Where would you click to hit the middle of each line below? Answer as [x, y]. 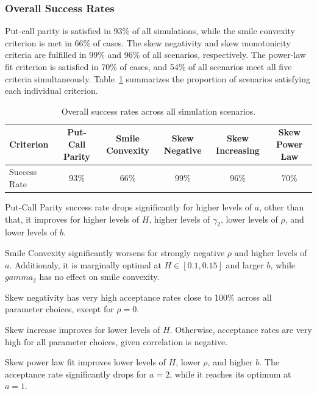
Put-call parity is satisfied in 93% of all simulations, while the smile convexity [150, 31]
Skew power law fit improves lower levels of [85, 362]
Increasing [238, 150]
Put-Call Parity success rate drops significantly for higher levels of [129, 207]
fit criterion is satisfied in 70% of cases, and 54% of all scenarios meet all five [148, 66]
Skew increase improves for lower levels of [83, 330]
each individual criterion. [52, 91]
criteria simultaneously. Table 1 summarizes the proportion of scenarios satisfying [158, 78]
